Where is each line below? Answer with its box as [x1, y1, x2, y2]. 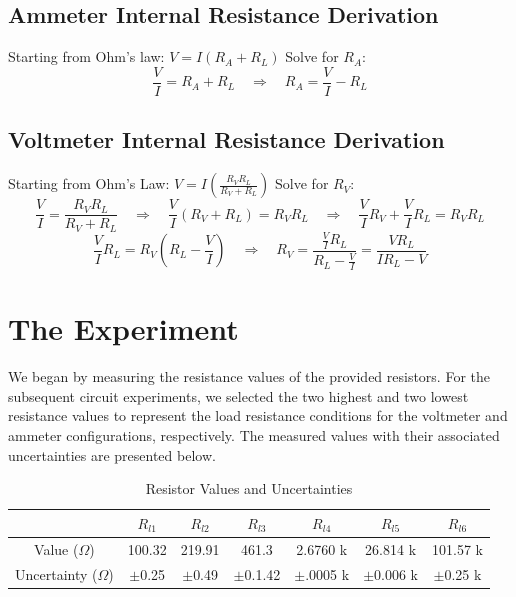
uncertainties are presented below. [8, 444, 216, 465]
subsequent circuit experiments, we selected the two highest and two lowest [8, 385, 469, 406]
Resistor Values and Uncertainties [145, 478, 353, 499]
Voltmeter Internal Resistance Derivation [8, 124, 445, 155]
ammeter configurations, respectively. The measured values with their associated [8, 425, 500, 446]
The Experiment [8, 308, 239, 349]
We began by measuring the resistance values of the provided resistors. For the [8, 366, 491, 387]
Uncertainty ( [15, 563, 98, 584]
